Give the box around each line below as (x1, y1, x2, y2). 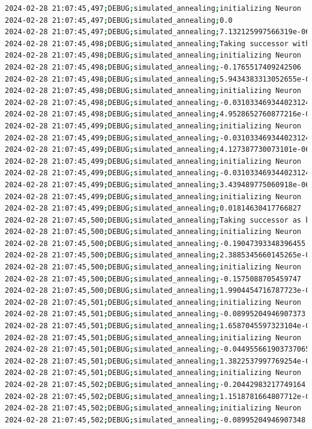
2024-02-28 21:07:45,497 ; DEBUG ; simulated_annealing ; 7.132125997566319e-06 (5, 28, 310, 37)
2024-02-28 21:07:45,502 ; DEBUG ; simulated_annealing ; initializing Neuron (5, 404, 302, 413)
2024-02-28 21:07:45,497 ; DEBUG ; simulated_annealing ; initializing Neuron (5, 4, 302, 13)
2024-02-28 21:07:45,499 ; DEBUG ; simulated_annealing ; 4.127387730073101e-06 (5, 145, 310, 154)
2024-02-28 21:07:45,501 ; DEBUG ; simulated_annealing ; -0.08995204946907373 (5, 310, 306, 319)
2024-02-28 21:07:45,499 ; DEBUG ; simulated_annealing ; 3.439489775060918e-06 (5, 180, 310, 189)
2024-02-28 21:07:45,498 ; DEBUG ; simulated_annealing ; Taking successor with (5, 39, 310, 48)
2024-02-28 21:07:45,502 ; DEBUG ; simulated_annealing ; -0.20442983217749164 (5, 380, 306, 389)
